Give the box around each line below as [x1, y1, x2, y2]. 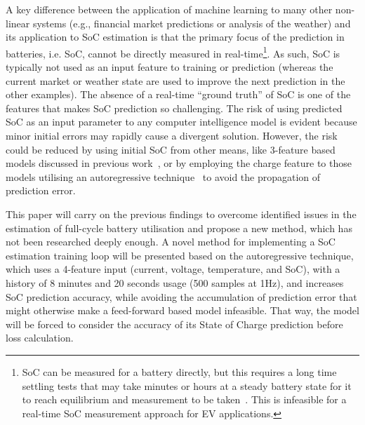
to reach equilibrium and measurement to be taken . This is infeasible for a [22, 392, 347, 407]
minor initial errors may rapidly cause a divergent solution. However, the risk [6, 128, 338, 142]
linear [6, 15, 30, 30]
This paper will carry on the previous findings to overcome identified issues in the [6, 206, 357, 221]
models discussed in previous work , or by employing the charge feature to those [6, 156, 352, 170]
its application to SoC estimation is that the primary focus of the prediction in [6, 29, 345, 44]
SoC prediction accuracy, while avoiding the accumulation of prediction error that [6, 289, 357, 304]
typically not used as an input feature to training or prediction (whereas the [6, 60, 333, 74]
